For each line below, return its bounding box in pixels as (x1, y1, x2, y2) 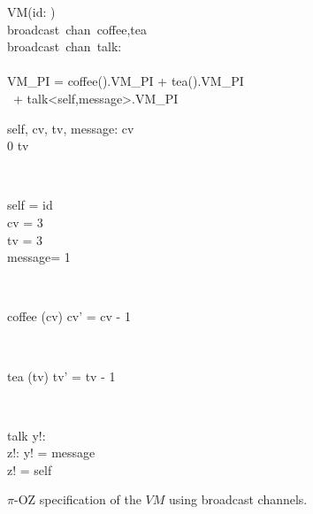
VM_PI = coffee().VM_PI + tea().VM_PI (7, 72, 244, 90)
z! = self (7, 460, 52, 479)
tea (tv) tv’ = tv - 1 (7, 366, 116, 385)
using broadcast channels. (169, 490, 308, 509)
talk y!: (7, 426, 46, 444)
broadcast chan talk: (7, 37, 122, 56)
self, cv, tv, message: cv (7, 119, 134, 137)
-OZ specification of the (13, 490, 141, 509)
